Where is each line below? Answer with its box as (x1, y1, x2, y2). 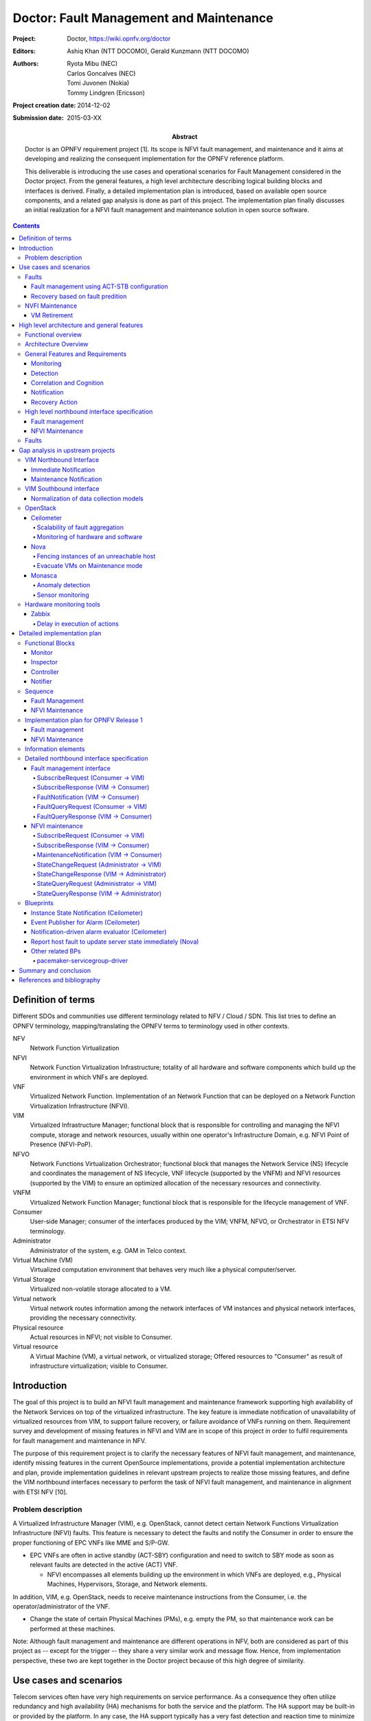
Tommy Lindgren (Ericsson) (67, 88, 146, 96)
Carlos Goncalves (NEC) (67, 69, 136, 77)
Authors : (12, 59, 39, 68)
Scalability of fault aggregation (36, 523, 124, 531)
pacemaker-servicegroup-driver (36, 957, 128, 965)
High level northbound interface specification (25, 408, 153, 416)
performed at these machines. (30, 1625, 116, 1633)
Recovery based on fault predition (31, 292, 127, 300)
